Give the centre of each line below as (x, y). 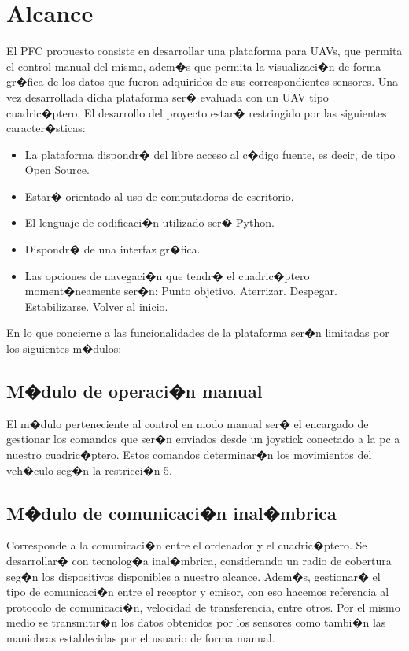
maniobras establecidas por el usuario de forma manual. (141, 637)
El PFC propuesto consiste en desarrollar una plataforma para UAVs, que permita (204, 51)
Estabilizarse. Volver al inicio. (96, 306)
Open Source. (57, 170)
